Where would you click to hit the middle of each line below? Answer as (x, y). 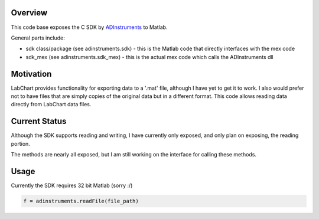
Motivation (31, 74)
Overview (29, 13)
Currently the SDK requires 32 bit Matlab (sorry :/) (72, 185)
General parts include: (38, 38)
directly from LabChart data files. (51, 104)
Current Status (39, 121)
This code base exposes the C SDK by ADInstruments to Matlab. (89, 27)
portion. (21, 143)
